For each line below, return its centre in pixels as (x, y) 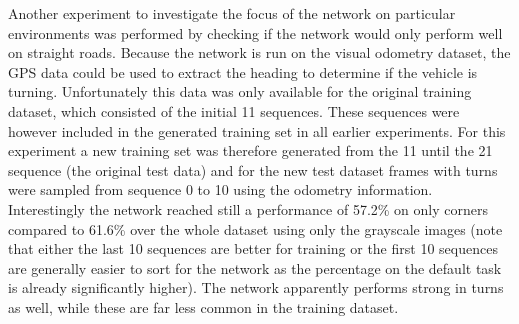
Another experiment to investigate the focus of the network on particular (232, 13)
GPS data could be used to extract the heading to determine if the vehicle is (243, 71)
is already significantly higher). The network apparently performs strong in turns (256, 287)
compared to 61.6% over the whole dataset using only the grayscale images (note (255, 228)
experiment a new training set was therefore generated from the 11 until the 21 (250, 150)
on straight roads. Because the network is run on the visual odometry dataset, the (259, 52)
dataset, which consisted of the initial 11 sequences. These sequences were (234, 110)
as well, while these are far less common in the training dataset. (203, 306)
